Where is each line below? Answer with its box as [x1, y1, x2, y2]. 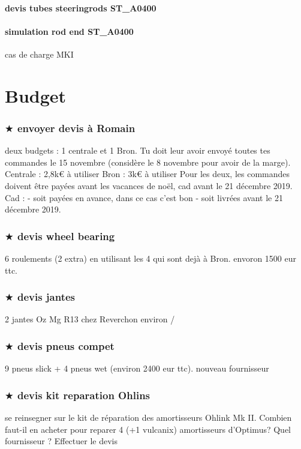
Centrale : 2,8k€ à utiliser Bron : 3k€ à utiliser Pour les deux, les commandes [5, 167, 290, 180]
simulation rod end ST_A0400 [5, 25, 134, 37]
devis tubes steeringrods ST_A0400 [5, 1, 156, 14]
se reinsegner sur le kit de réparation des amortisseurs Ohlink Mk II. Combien [5, 411, 292, 423]
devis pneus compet [17, 338, 115, 353]
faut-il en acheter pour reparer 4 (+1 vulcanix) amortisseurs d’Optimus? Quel [5, 423, 291, 435]
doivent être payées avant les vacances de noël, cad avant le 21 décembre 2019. [5, 179, 293, 191]
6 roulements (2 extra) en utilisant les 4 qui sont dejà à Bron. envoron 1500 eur [5, 252, 297, 264]
